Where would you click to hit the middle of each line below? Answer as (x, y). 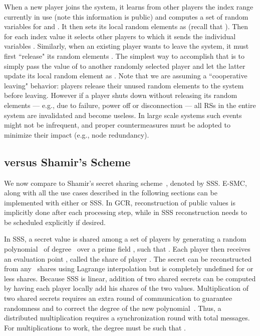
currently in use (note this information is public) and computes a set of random (126, 16)
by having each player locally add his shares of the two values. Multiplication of (126, 288)
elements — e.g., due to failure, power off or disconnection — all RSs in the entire (130, 105)
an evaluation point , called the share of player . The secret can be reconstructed (128, 258)
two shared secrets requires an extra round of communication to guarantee (118, 298)
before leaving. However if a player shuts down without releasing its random (121, 95)
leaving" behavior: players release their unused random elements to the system (124, 85)
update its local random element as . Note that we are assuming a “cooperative (126, 76)
